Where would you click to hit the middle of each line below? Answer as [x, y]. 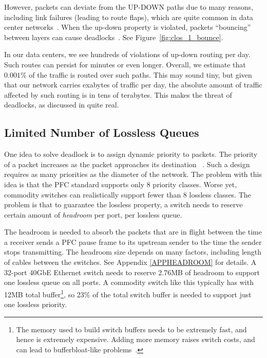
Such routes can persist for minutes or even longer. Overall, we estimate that [125, 64]
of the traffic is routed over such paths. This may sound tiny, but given [140, 74]
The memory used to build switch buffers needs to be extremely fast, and [131, 329]
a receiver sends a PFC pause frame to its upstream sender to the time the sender [133, 241]
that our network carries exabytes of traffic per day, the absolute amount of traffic [133, 85]
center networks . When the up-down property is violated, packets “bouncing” [128, 27]
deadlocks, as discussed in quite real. [62, 105]
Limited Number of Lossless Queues [102, 132]
